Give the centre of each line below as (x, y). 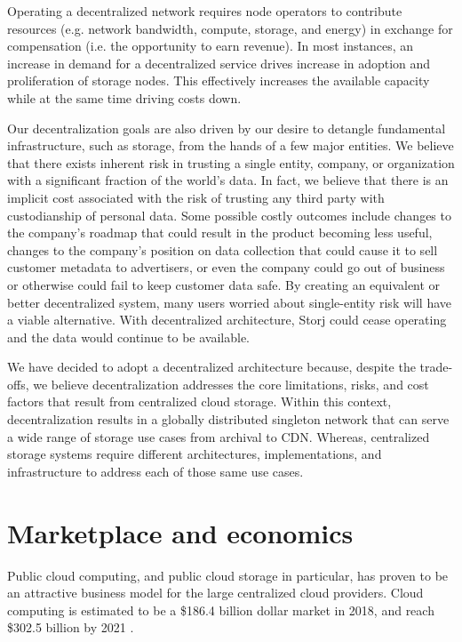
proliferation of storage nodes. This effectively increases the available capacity (219, 80)
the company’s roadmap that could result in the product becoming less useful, (220, 233)
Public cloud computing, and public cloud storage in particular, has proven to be (228, 575)
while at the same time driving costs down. (124, 97)
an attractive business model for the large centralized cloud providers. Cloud (215, 593)
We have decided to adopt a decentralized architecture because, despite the (211, 367)
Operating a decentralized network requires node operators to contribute (205, 11)
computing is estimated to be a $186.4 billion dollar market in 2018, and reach (221, 610)
